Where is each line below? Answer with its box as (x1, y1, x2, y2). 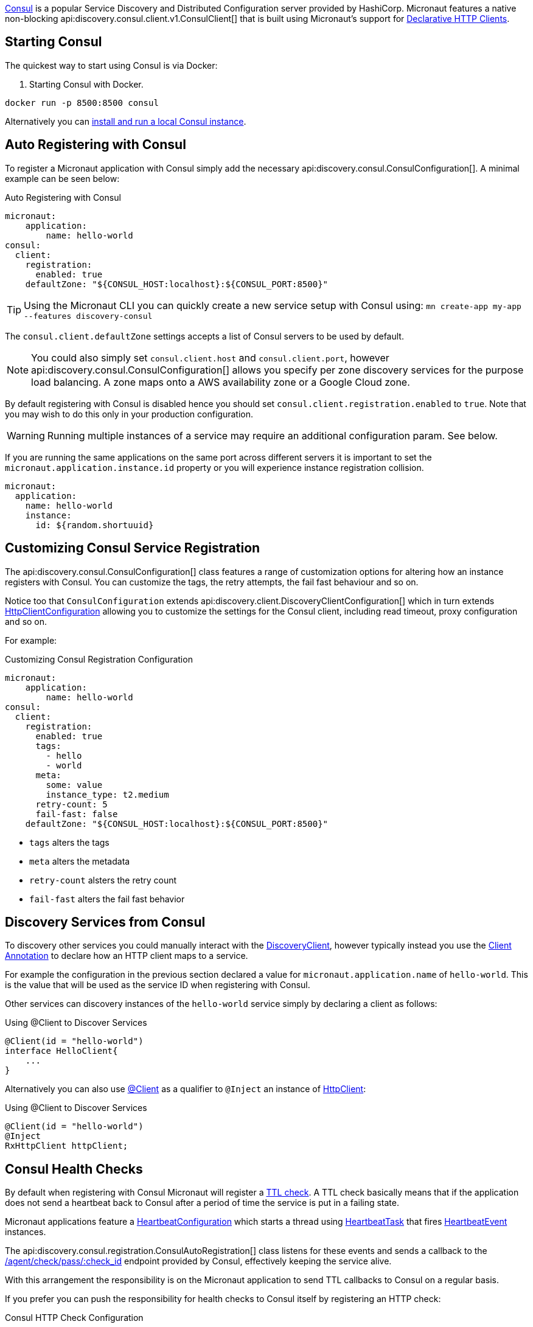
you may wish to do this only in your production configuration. (5, 408, 253, 419)
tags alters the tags (29, 837, 110, 848)
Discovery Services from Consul (5, 914, 206, 930)
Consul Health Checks (5, 1161, 143, 1177)
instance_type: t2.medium (46, 789, 169, 799)
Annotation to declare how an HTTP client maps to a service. (5, 950, 248, 961)
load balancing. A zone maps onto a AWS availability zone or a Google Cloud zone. (31, 375, 410, 388)
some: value (46, 779, 103, 790)
